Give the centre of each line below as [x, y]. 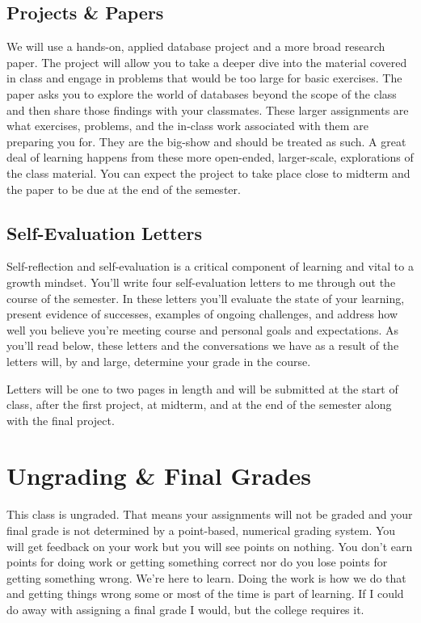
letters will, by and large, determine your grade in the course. [159, 361]
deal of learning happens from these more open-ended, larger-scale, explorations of [210, 157]
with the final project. [61, 420]
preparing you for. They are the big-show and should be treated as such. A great [206, 141]
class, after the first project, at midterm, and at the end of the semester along [199, 404]
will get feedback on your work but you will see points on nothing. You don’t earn [210, 546]
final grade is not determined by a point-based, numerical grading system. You [201, 530]
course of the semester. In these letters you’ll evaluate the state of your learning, [206, 298]
